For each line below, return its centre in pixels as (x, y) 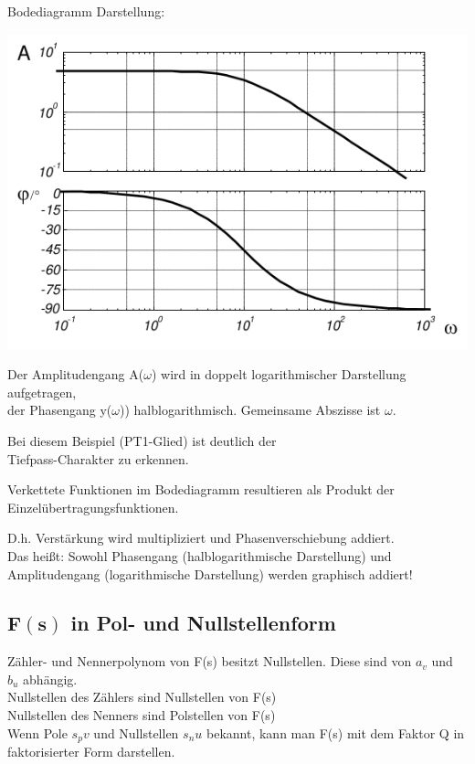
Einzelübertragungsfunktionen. (93, 507)
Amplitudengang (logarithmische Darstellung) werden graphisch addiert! (210, 573)
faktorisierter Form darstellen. (91, 752)
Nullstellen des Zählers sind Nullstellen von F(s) (142, 697)
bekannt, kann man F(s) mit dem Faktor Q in (335, 732)
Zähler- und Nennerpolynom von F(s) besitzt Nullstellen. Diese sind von (210, 661)
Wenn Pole (37, 732)
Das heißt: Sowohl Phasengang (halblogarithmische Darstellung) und (200, 555)
